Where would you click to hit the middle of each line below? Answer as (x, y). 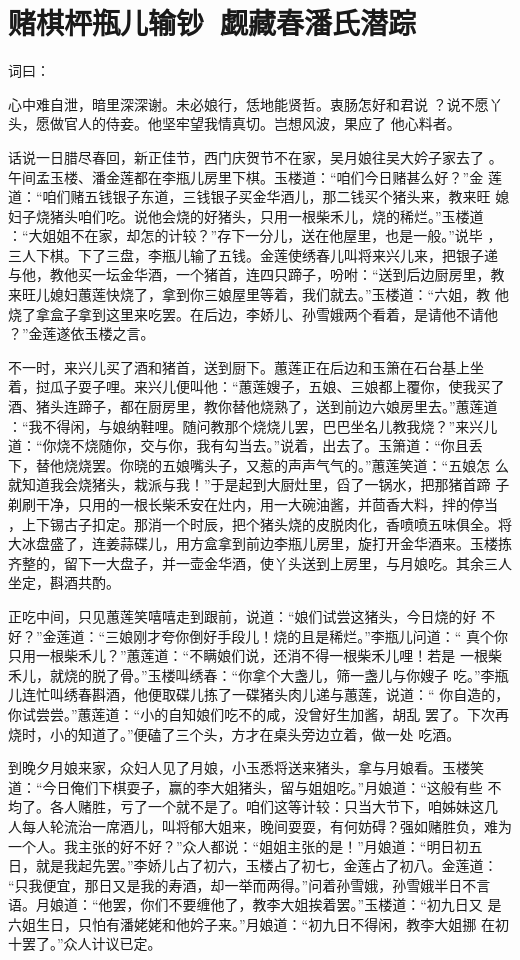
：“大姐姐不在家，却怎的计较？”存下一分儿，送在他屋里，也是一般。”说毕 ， (255, 235)
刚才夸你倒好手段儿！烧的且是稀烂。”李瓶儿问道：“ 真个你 (321, 635)
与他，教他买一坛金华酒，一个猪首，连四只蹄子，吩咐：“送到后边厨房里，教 (256, 274)
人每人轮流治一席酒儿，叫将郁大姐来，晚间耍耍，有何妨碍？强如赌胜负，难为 (260, 825)
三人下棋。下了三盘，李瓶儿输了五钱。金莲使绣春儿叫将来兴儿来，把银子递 (253, 254)
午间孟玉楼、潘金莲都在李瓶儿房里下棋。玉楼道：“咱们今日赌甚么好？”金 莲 (255, 176)
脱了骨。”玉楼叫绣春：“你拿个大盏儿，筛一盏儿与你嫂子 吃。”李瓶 (300, 674)
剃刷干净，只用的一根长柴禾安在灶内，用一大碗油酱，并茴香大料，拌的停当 (253, 504)
